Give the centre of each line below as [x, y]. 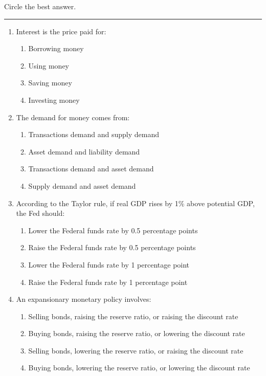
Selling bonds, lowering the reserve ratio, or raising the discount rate [136, 350]
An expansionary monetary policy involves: [84, 299]
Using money [49, 65]
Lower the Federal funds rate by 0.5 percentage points [113, 230]
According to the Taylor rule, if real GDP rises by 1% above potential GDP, [135, 203]
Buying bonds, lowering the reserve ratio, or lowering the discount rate [139, 368]
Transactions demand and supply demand [94, 134]
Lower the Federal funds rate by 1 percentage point [109, 264]
